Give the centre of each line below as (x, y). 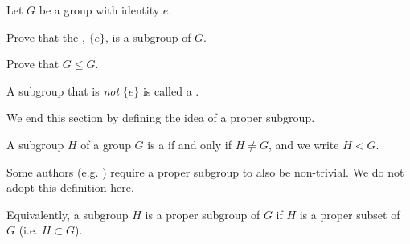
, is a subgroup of (148, 37)
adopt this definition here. (70, 187)
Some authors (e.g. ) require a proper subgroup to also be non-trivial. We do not (205, 171)
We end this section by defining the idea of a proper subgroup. (161, 118)
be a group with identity (99, 10)
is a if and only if (189, 144)
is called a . (171, 90)
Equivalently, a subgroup (68, 214)
